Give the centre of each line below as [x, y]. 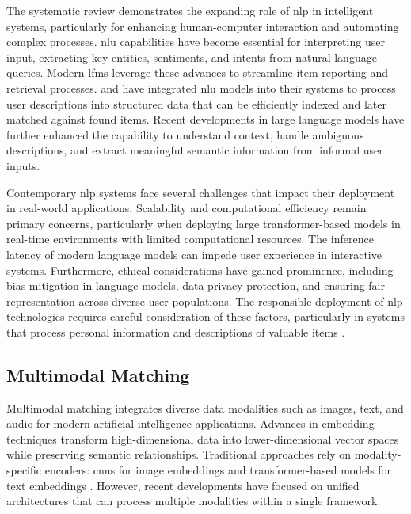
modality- [378, 454]
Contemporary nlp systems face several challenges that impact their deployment [201, 192]
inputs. [23, 165]
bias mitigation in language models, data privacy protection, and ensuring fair [196, 286]
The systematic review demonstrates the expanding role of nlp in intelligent [190, 10]
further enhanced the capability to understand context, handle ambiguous [185, 134]
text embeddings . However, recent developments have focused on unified [183, 485]
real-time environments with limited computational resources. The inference [190, 239]
